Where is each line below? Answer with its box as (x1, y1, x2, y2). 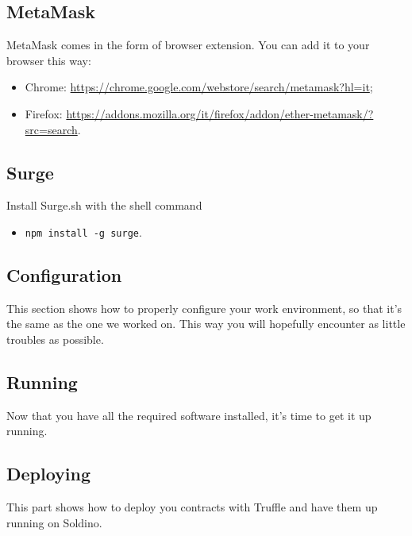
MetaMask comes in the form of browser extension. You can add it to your (6, 37, 370, 53)
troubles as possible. (6, 331, 104, 348)
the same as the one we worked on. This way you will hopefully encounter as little (6, 315, 406, 332)
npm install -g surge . (25, 223, 142, 240)
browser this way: (6, 52, 91, 68)
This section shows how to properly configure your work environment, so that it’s (6, 299, 402, 316)
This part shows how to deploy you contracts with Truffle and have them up (6, 499, 378, 515)
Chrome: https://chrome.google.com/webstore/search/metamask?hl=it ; (25, 79, 373, 95)
